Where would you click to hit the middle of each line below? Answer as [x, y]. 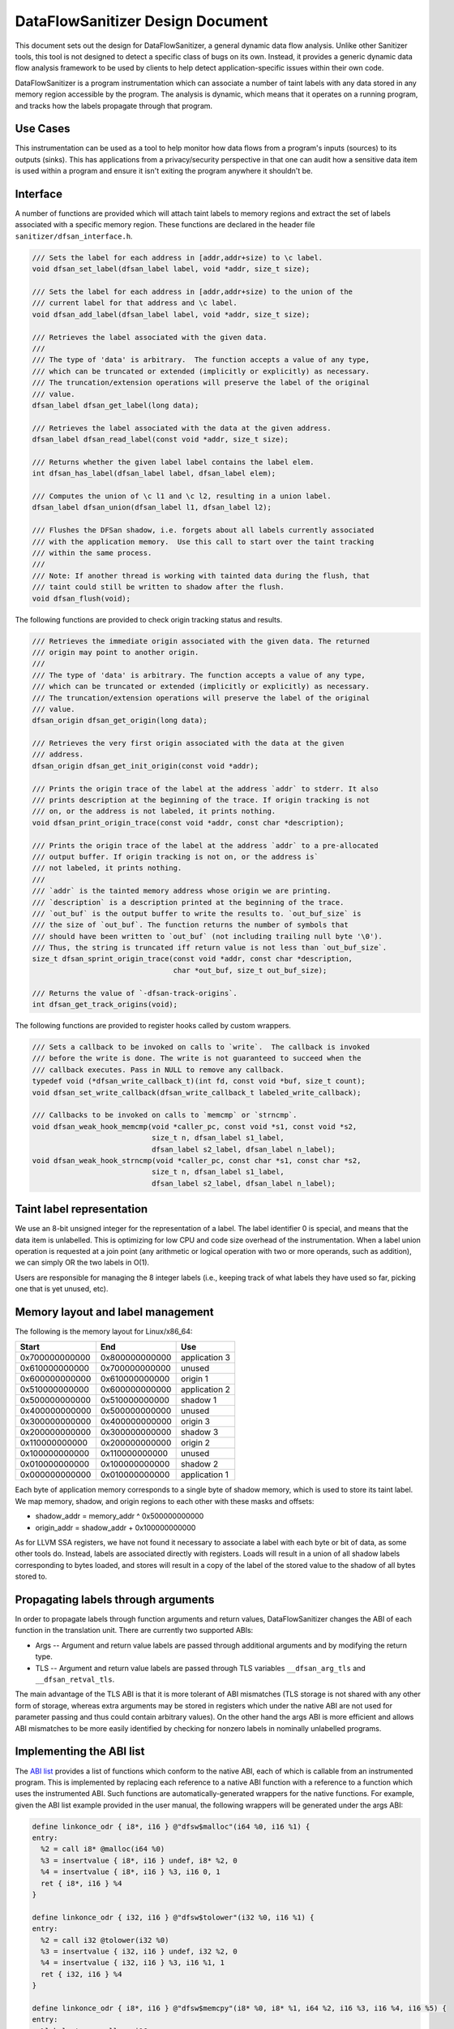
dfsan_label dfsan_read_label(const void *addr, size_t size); [161, 439]
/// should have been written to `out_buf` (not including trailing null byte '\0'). [207, 936]
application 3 [206, 1358]
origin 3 [196, 1422]
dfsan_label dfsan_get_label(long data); [116, 405]
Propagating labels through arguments [115, 1600]
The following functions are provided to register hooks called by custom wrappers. [153, 1026]
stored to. [31, 1577]
